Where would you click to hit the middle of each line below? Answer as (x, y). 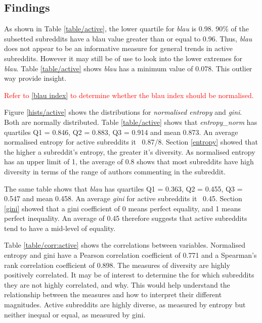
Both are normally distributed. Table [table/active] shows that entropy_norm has (131, 122)
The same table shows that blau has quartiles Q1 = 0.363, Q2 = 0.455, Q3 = (123, 188)
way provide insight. (35, 78)
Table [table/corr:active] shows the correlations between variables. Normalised (125, 245)
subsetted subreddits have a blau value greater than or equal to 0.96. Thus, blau (128, 38)
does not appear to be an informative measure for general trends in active (118, 48)
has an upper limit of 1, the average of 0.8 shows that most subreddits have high (129, 161)
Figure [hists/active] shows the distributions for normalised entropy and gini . (123, 112)
